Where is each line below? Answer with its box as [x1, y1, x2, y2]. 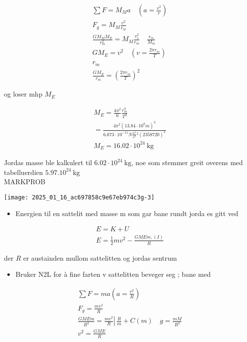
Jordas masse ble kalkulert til [4, 157, 92, 168]
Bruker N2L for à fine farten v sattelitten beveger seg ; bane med [15, 269, 211, 279]
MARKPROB [4, 176, 45, 187]
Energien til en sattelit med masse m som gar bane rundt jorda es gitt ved [15, 208, 239, 218]
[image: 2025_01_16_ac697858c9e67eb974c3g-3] [4, 194, 155, 201]
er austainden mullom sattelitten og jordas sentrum [23, 252, 177, 263]
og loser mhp [4, 89, 43, 99]
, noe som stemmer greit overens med [131, 157, 243, 168]
